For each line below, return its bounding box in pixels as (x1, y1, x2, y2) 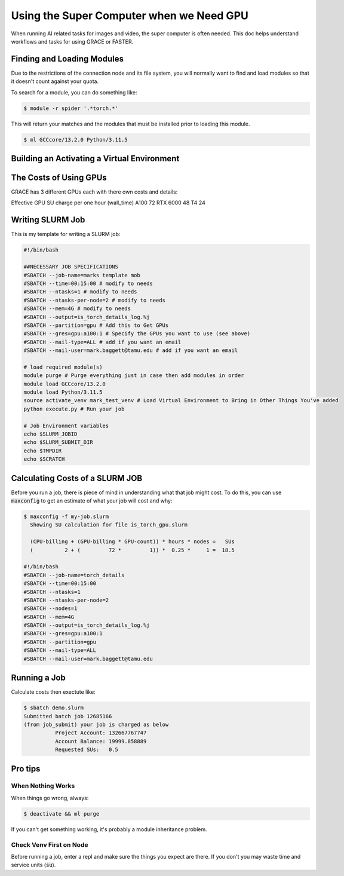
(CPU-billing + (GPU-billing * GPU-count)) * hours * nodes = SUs (30, 538, 235, 545)
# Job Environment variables (23, 422, 109, 429)
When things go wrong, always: (11, 794, 89, 801)
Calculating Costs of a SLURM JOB (11, 473, 143, 483)
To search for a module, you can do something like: (11, 88, 137, 96)
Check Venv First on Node (11, 840, 88, 849)
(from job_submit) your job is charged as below (23, 721, 169, 728)
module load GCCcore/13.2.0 (23, 380, 106, 387)
